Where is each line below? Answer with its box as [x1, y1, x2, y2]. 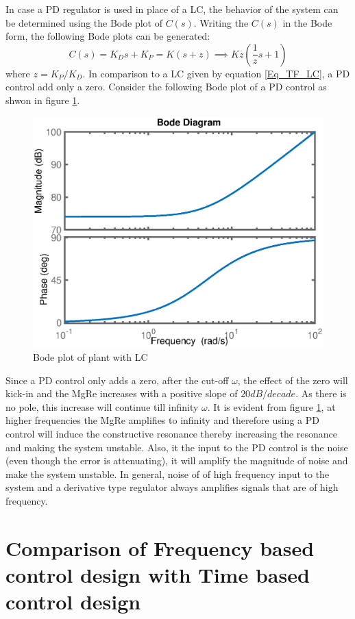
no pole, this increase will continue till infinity [5, 399, 199, 414]
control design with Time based [5, 561, 310, 589]
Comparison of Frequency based [5, 533, 315, 561]
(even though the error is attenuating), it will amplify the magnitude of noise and [5, 453, 348, 468]
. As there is [295, 386, 347, 401]
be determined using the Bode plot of [5, 15, 162, 29]
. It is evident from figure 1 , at [207, 399, 336, 414]
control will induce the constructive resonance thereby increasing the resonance [5, 427, 337, 441]
